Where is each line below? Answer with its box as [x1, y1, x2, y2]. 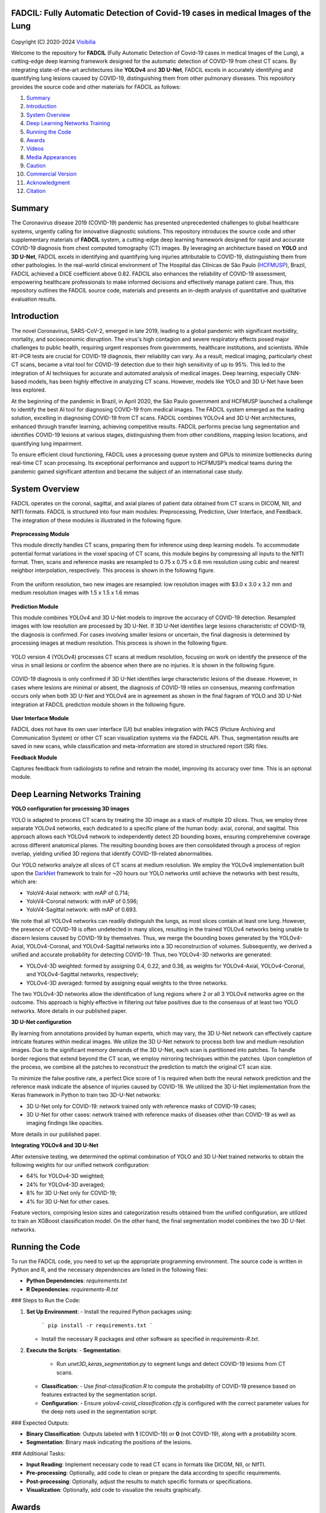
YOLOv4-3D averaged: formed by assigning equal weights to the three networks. [26, 979, 228, 986]
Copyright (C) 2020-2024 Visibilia [11, 38, 96, 45]
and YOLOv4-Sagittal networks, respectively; [26, 971, 139, 978]
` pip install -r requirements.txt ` [41, 1322, 153, 1329]
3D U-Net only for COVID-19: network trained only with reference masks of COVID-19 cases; [26, 1102, 257, 1110]
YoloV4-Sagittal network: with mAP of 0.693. [26, 906, 138, 913]
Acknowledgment [26, 179, 71, 186]
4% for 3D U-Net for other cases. [26, 1198, 110, 1205]
